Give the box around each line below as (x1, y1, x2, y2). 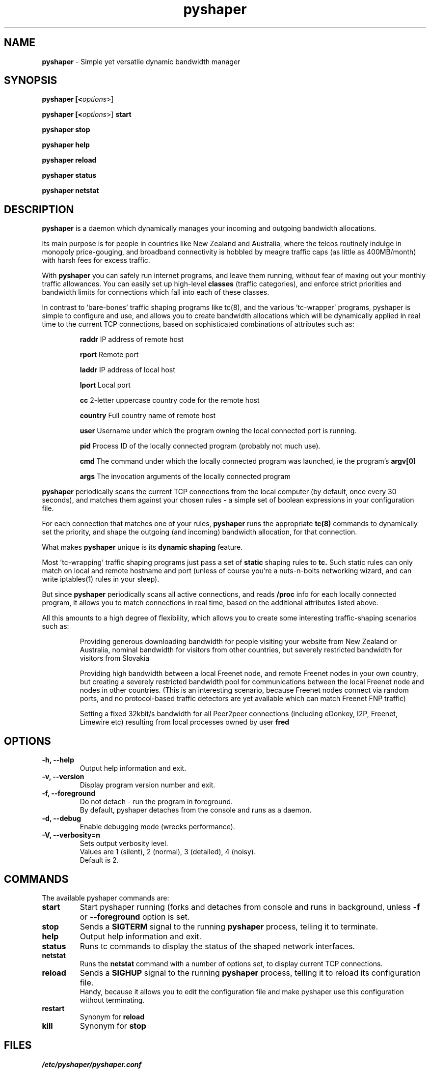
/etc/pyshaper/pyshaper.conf (42, 1060, 142, 1069)
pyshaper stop (42, 125, 90, 134)
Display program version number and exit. (80, 781, 215, 789)
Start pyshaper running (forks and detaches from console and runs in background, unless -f (80, 901, 420, 912)
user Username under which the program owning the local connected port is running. (80, 426, 357, 435)
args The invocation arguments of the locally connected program (80, 472, 291, 481)
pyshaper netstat (42, 186, 99, 195)
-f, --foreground (42, 789, 95, 798)
